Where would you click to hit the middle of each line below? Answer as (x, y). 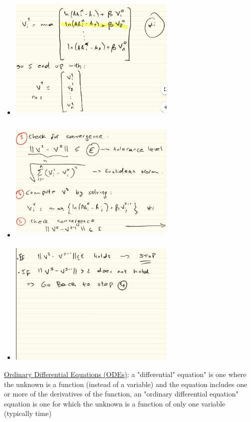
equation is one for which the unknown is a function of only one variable (115, 403)
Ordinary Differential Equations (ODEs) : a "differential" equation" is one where (125, 374)
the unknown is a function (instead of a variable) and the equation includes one (126, 384)
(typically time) (28, 413)
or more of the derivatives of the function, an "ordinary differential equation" (121, 394)
